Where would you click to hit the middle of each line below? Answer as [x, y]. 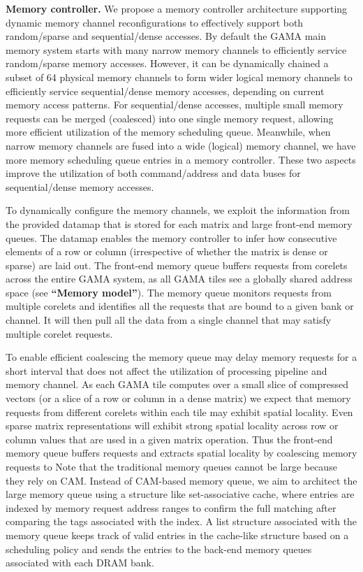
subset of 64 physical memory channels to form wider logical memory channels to [179, 77]
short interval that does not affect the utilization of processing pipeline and [166, 370]
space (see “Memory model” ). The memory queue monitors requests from [169, 292]
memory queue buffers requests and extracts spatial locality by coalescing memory [181, 453]
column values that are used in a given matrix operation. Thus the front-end [169, 439]
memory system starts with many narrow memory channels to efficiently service [176, 49]
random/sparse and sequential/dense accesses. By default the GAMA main [166, 36]
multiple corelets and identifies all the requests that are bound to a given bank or [180, 306]
